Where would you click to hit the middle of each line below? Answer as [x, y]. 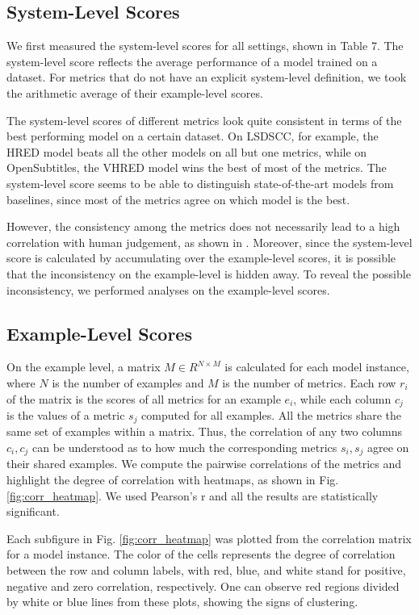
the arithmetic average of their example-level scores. [135, 92]
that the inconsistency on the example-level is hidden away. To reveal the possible [209, 273]
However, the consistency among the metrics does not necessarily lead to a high [203, 226]
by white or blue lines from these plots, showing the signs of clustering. [182, 602]
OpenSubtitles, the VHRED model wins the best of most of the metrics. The [197, 167]
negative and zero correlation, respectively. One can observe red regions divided [203, 586]
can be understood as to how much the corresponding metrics [185, 447]
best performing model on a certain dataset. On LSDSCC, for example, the [193, 136]
